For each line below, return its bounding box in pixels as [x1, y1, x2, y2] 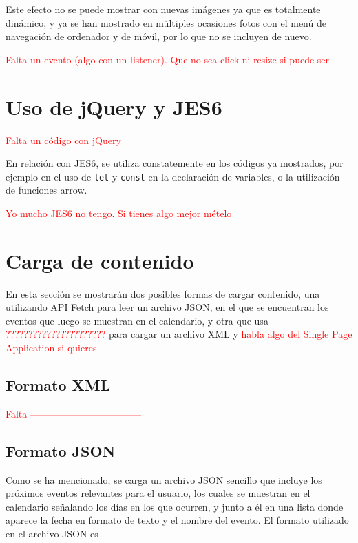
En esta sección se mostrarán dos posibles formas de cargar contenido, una [6, 286, 320, 300]
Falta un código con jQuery [6, 132, 121, 147]
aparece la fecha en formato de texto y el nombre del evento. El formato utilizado [6, 513, 349, 527]
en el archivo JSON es [6, 526, 98, 540]
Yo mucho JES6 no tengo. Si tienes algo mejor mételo [6, 205, 232, 220]
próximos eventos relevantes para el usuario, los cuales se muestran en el [6, 486, 310, 500]
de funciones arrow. [6, 183, 87, 197]
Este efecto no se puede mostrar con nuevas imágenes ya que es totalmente [6, 2, 321, 16]
